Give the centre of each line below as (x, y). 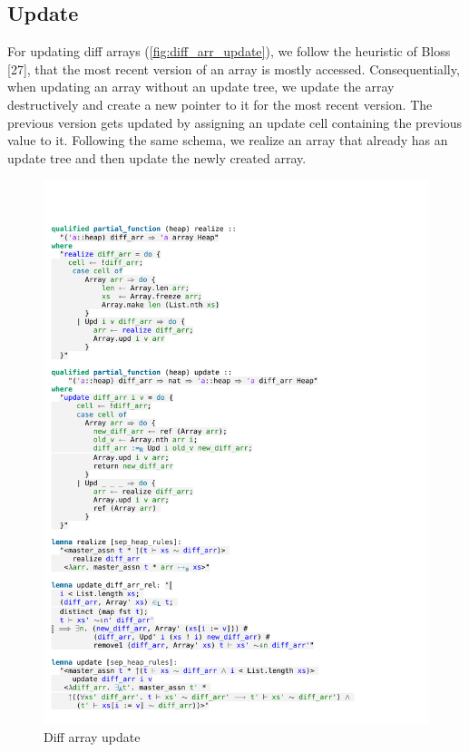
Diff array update (92, 736)
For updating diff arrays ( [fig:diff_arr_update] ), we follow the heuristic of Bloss (229, 51)
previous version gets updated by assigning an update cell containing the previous (235, 122)
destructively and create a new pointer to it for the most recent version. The (220, 104)
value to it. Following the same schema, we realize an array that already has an (228, 140)
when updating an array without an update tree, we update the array (201, 87)
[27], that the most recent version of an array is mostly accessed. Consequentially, (234, 68)
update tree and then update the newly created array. (157, 157)
